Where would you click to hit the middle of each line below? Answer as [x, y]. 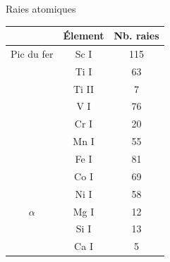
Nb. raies [136, 36]
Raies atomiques [41, 8]
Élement [84, 36]
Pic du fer [32, 53]
